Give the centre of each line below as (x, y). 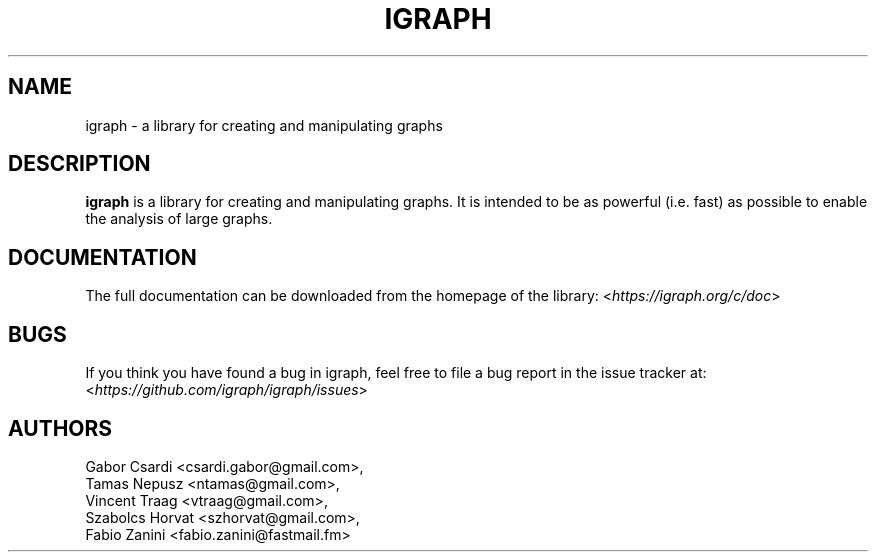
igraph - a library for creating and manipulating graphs (264, 125)
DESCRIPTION (79, 164)
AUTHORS (60, 428)
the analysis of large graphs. (179, 219)
